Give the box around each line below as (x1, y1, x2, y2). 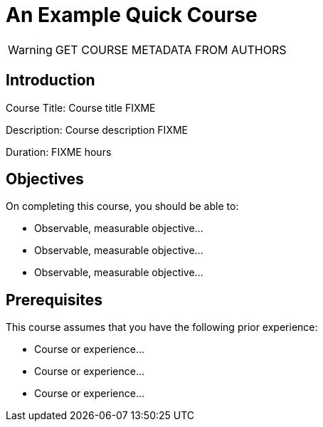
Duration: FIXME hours (6, 145, 112, 158)
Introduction (6, 71, 95, 90)
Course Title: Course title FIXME (6, 101, 156, 114)
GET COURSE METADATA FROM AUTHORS (55, 42, 287, 57)
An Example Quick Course (6, 3, 258, 27)
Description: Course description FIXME (6, 123, 188, 136)
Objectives (6, 170, 84, 189)
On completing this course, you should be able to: (6, 200, 239, 213)
